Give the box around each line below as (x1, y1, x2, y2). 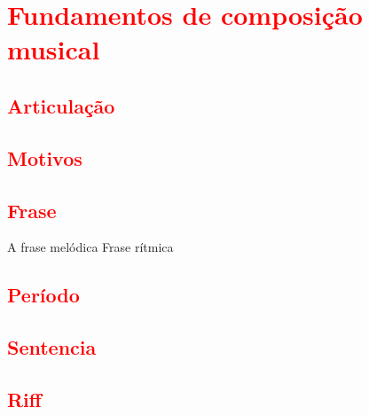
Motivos (7, 144, 82, 171)
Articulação (7, 91, 115, 119)
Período (7, 281, 80, 309)
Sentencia (7, 333, 97, 361)
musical (7, 31, 100, 67)
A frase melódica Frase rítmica (7, 238, 174, 256)
